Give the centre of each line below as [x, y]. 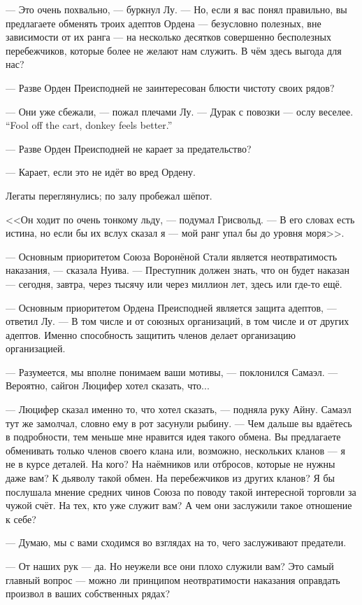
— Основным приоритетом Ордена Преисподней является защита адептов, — [171, 307]
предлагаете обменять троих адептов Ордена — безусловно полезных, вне [164, 23]
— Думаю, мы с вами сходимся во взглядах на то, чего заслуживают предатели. [176, 542]
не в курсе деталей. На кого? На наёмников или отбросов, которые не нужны [171, 464]
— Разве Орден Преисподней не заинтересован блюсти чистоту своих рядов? [170, 87]
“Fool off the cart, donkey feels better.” [89, 125]
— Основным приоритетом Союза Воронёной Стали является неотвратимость [172, 256]
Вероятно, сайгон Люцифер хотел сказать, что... [108, 385]
